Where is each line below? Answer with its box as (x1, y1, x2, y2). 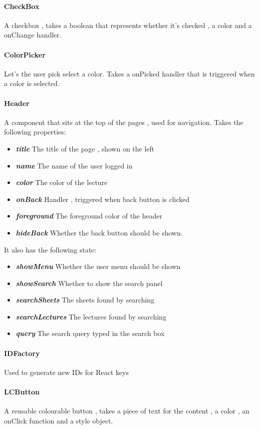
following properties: (4, 126, 66, 137)
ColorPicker (4, 49, 46, 59)
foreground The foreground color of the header (15, 210, 163, 221)
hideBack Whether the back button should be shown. (15, 227, 183, 237)
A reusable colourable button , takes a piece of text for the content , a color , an (4, 405, 250, 416)
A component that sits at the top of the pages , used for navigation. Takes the (4, 116, 244, 127)
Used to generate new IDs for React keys (4, 366, 129, 377)
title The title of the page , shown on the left (15, 143, 155, 153)
